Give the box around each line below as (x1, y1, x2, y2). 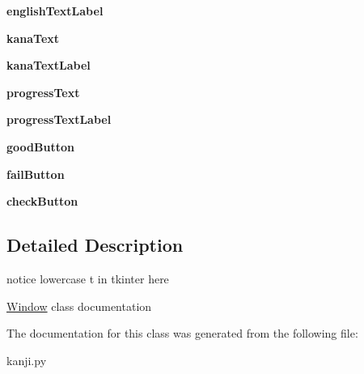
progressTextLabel (6, 111, 112, 128)
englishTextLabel (6, 2, 104, 19)
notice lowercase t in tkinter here (6, 270, 169, 287)
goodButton (6, 138, 74, 155)
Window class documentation (6, 297, 152, 314)
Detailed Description (6, 232, 184, 257)
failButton (6, 165, 65, 182)
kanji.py (6, 351, 47, 368)
